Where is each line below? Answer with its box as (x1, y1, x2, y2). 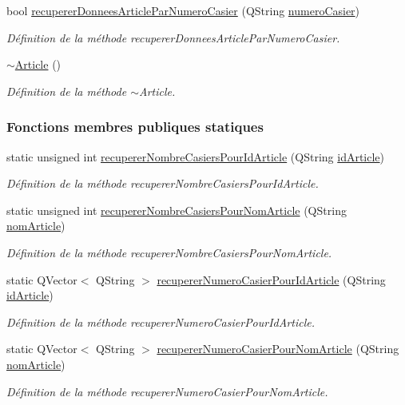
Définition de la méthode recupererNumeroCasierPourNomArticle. (6, 383, 328, 399)
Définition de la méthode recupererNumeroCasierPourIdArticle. (6, 313, 316, 330)
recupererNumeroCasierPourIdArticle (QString (157, 271, 386, 288)
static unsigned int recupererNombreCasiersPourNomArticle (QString (6, 201, 347, 218)
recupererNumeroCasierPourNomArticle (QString (157, 340, 399, 357)
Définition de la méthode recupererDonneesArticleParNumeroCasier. (6, 29, 340, 46)
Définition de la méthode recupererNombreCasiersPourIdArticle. (6, 175, 319, 192)
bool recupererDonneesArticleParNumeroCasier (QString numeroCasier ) (6, 2, 360, 18)
